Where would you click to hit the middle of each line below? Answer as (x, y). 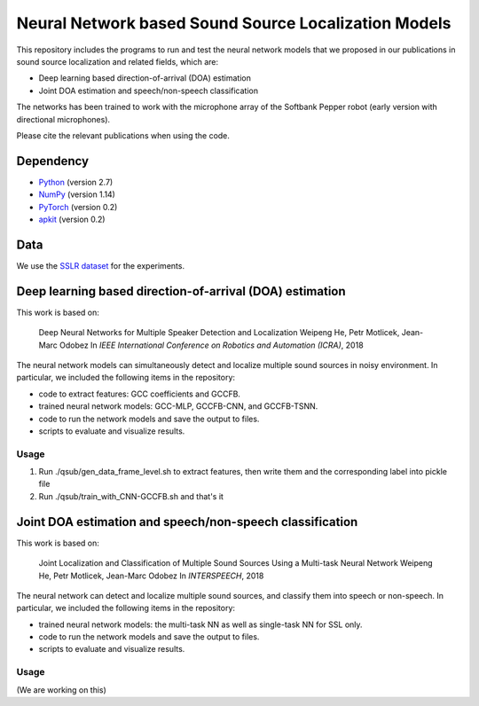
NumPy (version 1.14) (77, 194)
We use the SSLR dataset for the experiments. (101, 265)
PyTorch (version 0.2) (78, 207)
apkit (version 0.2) (72, 219)
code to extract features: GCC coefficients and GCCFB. (140, 394)
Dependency (52, 161)
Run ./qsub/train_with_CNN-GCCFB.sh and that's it (131, 496)
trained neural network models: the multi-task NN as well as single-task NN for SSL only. (200, 624)
